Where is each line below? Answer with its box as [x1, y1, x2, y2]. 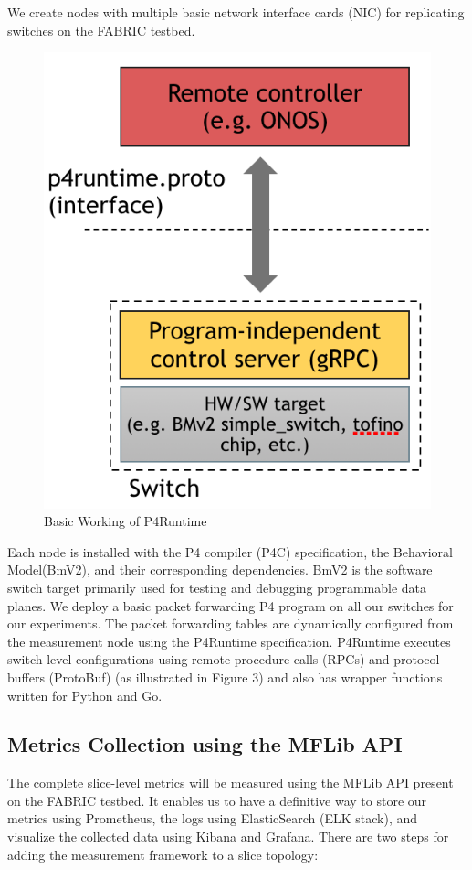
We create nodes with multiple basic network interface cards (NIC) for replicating [7, 3, 465, 21]
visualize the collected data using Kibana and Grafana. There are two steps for [7, 827, 449, 846]
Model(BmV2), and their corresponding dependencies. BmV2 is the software [7, 560, 433, 579]
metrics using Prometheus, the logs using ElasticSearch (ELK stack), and [7, 809, 418, 828]
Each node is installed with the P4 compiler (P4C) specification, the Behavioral [7, 542, 453, 561]
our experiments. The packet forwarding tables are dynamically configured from [7, 614, 454, 633]
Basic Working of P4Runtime [44, 511, 207, 531]
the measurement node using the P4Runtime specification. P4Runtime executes [7, 631, 451, 650]
